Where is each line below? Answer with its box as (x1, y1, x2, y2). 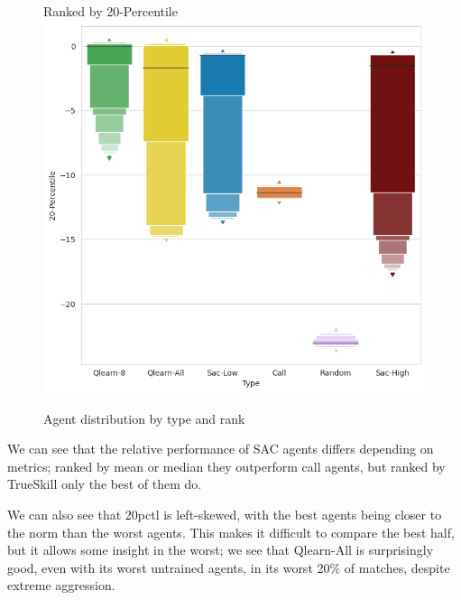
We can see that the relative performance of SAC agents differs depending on (7, 439, 434, 458)
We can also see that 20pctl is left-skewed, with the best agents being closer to (7, 505, 442, 524)
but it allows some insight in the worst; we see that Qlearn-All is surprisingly (7, 540, 434, 559)
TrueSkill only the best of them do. (7, 474, 202, 493)
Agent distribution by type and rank (43, 408, 245, 427)
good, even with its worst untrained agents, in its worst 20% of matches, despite (7, 558, 450, 577)
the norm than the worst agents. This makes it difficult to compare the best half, (7, 522, 455, 541)
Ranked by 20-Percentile (43, 2, 178, 20)
